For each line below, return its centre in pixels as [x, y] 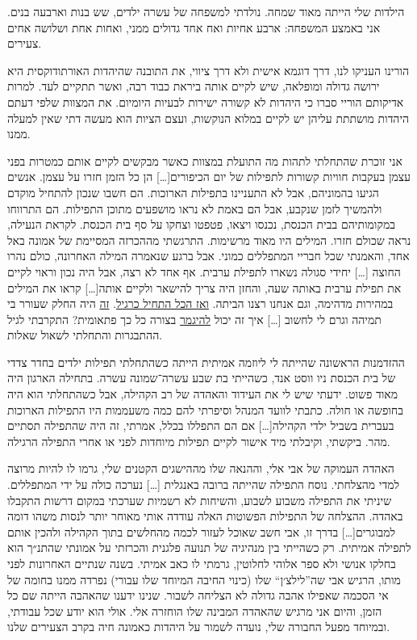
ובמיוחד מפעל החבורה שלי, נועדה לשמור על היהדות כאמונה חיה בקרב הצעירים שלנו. [199, 627]
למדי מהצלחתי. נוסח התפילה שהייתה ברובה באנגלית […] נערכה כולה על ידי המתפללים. [203, 484]
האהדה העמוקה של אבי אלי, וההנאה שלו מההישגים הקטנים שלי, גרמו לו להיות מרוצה [201, 468]
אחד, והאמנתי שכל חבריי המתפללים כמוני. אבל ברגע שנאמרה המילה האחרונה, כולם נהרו [208, 256]
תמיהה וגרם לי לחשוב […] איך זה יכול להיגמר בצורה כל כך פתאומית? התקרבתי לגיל [194, 319]
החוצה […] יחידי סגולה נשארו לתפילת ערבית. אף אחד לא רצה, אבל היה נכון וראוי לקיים [204, 271]
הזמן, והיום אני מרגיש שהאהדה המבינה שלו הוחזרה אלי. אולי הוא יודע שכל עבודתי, [195, 611]
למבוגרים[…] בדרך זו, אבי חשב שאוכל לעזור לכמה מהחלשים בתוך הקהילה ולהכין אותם [202, 531]
